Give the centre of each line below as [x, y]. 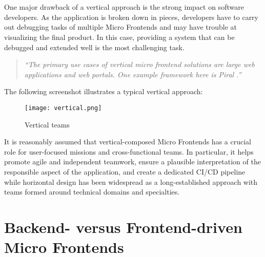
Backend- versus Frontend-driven [123, 227]
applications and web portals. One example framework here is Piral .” [133, 74]
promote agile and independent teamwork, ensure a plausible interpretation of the [132, 162]
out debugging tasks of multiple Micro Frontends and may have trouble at [121, 27]
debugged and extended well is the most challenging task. [94, 47]
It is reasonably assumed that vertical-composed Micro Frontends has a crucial [128, 142]
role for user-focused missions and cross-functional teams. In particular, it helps [129, 151]
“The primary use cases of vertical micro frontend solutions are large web [139, 64]
